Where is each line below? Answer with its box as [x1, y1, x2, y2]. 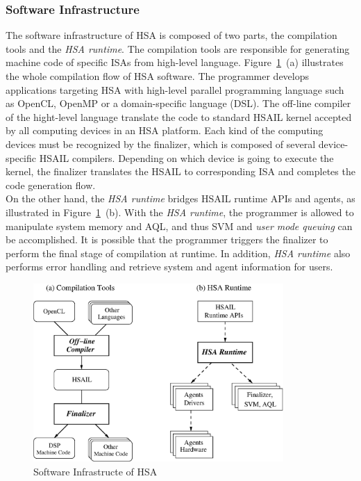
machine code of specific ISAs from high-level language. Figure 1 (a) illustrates [6, 55, 344, 70]
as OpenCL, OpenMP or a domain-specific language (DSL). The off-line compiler [6, 96, 351, 111]
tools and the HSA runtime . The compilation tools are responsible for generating [6, 41, 350, 56]
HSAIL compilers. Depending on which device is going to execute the [39, 150, 334, 165]
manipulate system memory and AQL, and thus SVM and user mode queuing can [6, 218, 353, 233]
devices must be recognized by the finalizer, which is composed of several [6, 136, 316, 151]
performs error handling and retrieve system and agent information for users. [6, 259, 333, 274]
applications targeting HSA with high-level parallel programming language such [6, 82, 344, 97]
